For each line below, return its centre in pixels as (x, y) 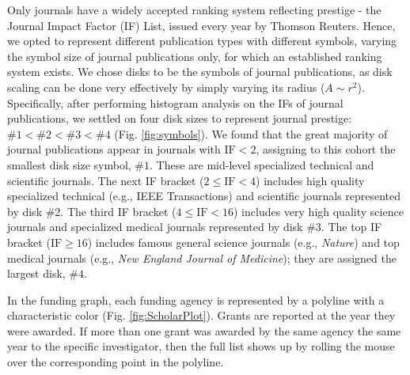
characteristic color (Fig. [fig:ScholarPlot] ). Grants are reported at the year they (201, 315)
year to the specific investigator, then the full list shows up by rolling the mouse (201, 346)
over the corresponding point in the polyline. (116, 362)
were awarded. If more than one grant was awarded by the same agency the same (204, 330)
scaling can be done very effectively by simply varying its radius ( (166, 87)
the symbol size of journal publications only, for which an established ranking (195, 56)
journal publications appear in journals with (114, 149)
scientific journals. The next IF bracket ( (106, 180)
